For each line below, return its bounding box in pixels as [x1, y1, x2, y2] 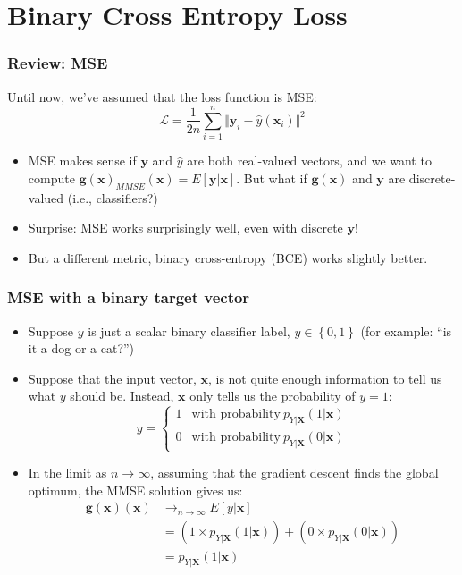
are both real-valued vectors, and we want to [187, 151, 432, 170]
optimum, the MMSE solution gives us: [28, 480, 243, 499]
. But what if [236, 168, 307, 187]
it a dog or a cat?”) [28, 339, 135, 358]
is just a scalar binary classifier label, [88, 321, 290, 340]
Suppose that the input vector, [28, 368, 197, 387]
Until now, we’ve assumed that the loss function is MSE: [7, 87, 317, 106]
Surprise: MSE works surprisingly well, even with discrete [28, 218, 343, 237]
